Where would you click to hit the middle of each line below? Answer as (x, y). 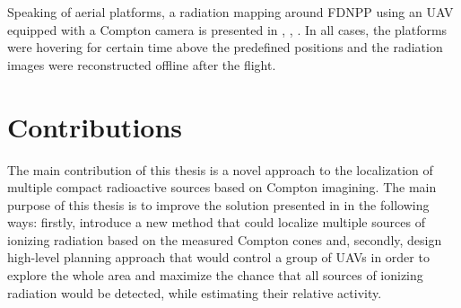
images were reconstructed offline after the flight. (142, 64)
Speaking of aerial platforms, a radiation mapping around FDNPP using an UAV (230, 12)
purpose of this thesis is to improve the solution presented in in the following (218, 204)
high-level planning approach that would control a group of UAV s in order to (218, 257)
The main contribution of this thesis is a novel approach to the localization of (220, 169)
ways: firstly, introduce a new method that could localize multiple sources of (216, 222)
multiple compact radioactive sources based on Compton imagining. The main (222, 187)
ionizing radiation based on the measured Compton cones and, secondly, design (225, 239)
